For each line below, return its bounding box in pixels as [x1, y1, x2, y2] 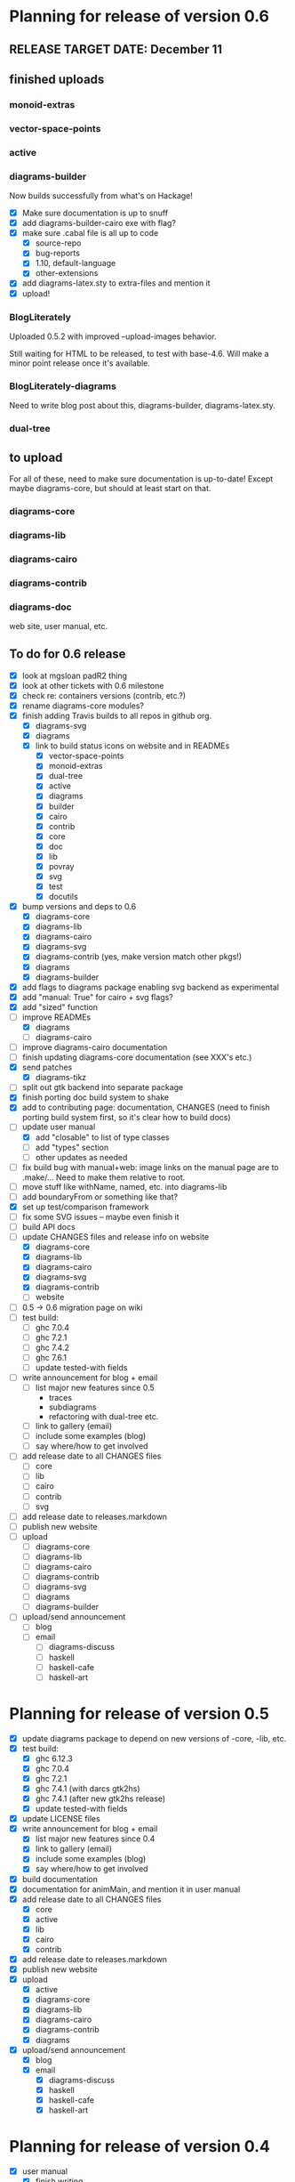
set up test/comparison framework [21, 1201, 149, 1212]
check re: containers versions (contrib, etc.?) [21, 690, 187, 700]
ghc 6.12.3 [35, 1753, 73, 1764]
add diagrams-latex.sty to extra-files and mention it [21, 278, 211, 288]
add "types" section [35, 1142, 109, 1152]
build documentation [21, 1873, 99, 1884]
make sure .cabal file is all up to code [21, 228, 159, 238]
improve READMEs [21, 1012, 92, 1022]
